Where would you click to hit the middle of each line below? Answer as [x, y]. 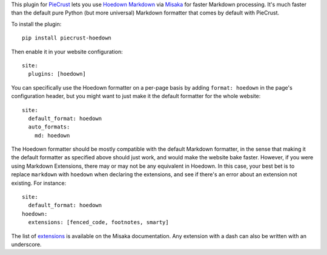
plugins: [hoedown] [57, 74]
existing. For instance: [39, 183]
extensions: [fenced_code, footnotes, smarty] [98, 222]
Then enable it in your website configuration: [67, 51]
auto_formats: [49, 127]
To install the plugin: [36, 24]
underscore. [26, 244]
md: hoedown [52, 135]
